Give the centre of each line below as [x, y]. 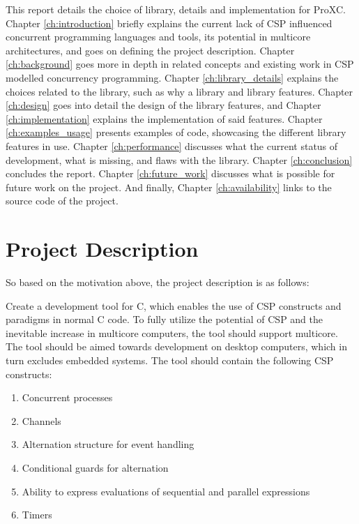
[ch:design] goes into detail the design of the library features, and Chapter [163, 105]
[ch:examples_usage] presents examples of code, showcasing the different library [176, 132]
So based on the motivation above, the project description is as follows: [158, 282]
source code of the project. [62, 201]
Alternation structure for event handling [108, 444]
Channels [41, 420]
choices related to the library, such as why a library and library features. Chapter [179, 91]
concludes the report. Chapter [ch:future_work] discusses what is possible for [170, 173]
